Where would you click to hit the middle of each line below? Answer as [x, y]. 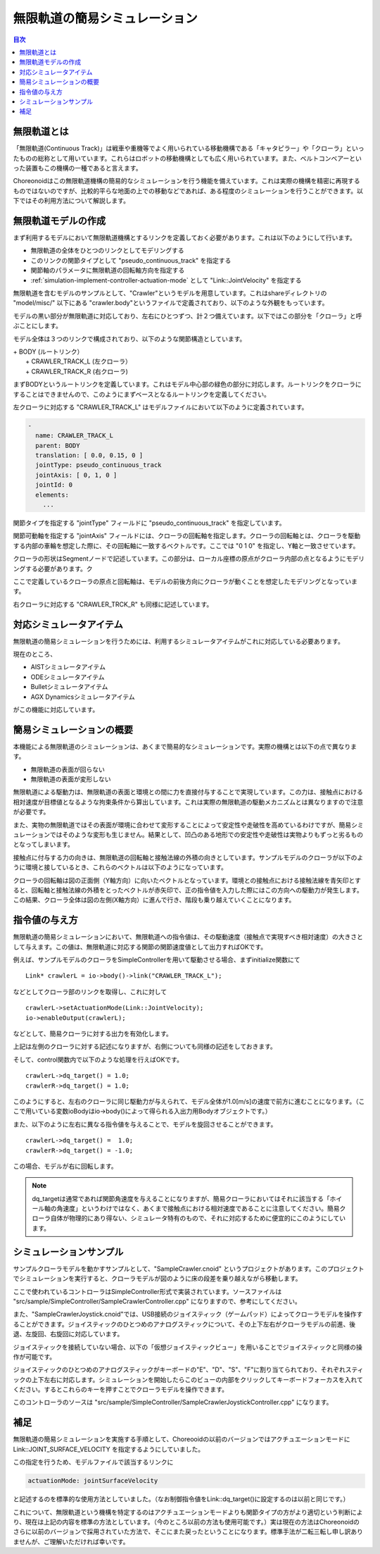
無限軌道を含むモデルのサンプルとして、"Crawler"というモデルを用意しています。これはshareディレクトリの [170, 293]
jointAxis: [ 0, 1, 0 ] [76, 475]
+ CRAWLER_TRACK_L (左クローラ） [78, 361]
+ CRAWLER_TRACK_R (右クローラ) [77, 371]
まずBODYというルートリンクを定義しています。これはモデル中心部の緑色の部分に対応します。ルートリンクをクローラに [187, 385]
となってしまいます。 [43, 845]
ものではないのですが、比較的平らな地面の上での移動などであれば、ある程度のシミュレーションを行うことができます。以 [188, 191]
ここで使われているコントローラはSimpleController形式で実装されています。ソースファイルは [147, 1291]
